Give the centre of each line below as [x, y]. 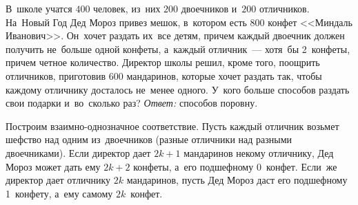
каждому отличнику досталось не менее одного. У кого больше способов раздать [178, 89]
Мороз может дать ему [53, 166]
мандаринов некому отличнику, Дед [259, 152]
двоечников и [209, 8]
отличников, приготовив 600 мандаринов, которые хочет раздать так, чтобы [164, 75]
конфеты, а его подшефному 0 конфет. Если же [235, 166]
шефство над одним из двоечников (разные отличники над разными [149, 139]
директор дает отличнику [58, 180]
